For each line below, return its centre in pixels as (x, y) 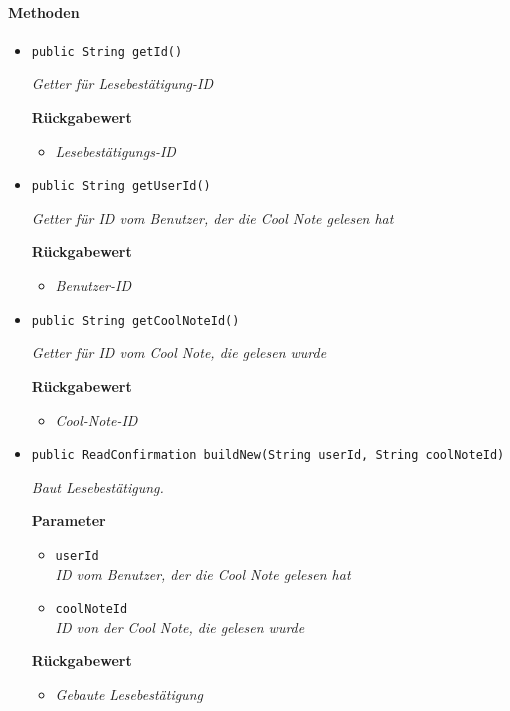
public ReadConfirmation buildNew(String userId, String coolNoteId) (268, 455)
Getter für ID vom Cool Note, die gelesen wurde (179, 352)
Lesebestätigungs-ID (115, 150)
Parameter (68, 520)
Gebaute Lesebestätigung (129, 694)
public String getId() (107, 51)
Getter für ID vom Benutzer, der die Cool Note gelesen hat (212, 217)
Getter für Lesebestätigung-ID (122, 83)
